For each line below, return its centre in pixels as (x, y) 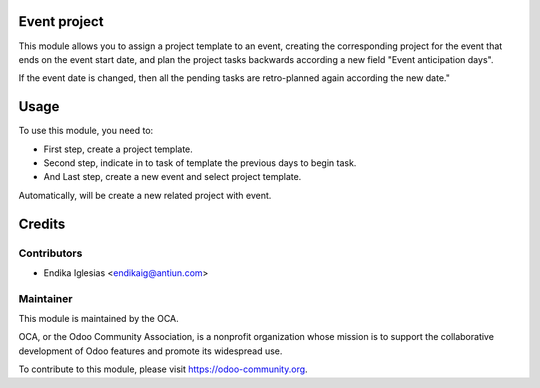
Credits (42, 223)
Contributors (50, 253)
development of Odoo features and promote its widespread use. (150, 351)
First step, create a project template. (118, 149)
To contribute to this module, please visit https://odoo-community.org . (163, 369)
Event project (61, 21)
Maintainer (45, 298)
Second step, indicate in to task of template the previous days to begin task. (200, 162)
